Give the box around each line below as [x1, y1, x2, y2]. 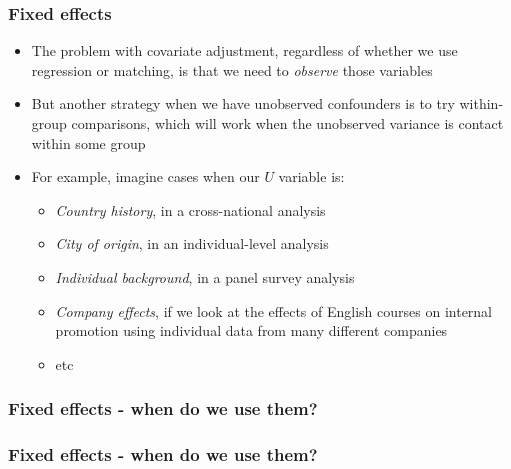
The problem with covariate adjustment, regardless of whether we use [31, 40, 458, 61]
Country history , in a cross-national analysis [55, 199, 326, 220]
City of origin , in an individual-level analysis [55, 233, 329, 254]
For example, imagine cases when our [31, 166, 260, 187]
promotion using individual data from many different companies [55, 320, 448, 341]
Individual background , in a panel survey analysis [55, 266, 355, 287]
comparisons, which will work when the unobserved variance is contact [71, 113, 504, 133]
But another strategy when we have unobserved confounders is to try [31, 93, 455, 114]
